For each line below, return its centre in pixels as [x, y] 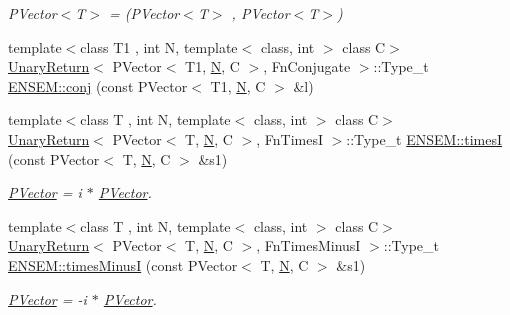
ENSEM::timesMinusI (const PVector [123, 264]
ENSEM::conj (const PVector [98, 85]
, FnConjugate [307, 66]
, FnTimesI [289, 138]
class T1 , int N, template [159, 46]
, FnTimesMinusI [308, 245]
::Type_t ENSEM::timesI [424, 138]
